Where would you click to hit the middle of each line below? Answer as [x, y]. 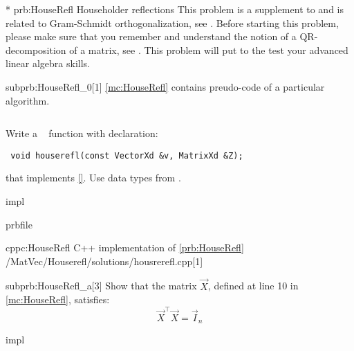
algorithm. [28, 100]
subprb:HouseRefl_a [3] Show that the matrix [101, 286]
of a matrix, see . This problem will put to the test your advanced [209, 49]
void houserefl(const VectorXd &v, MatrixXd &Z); [127, 155]
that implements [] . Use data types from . [93, 178]
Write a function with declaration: [82, 133]
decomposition [36, 49]
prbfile [19, 224]
